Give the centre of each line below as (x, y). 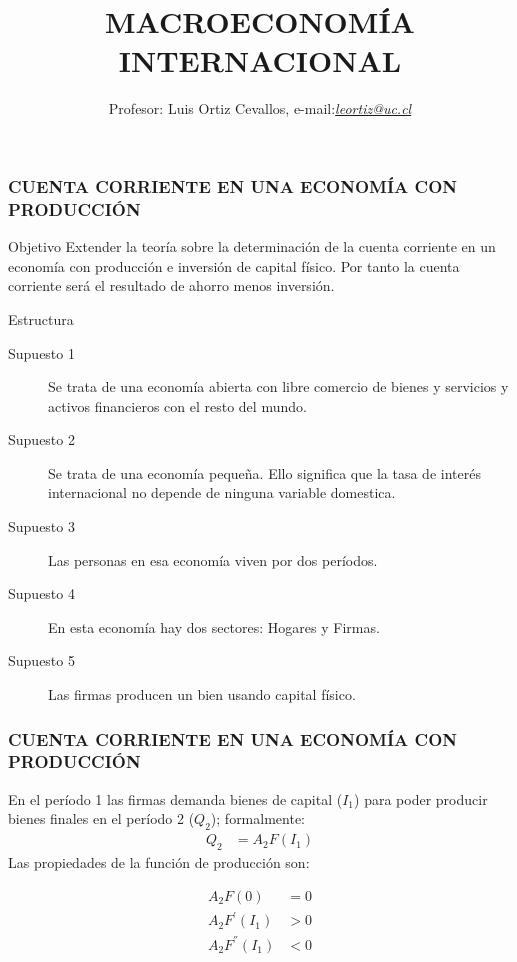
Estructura (41, 318)
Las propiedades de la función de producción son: (159, 861)
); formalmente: (257, 818)
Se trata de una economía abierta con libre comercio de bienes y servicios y (278, 386)
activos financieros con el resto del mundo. (177, 405)
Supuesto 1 (41, 352)
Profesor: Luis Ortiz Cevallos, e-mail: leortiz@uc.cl (260, 108)
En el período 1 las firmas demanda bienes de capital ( (175, 798)
